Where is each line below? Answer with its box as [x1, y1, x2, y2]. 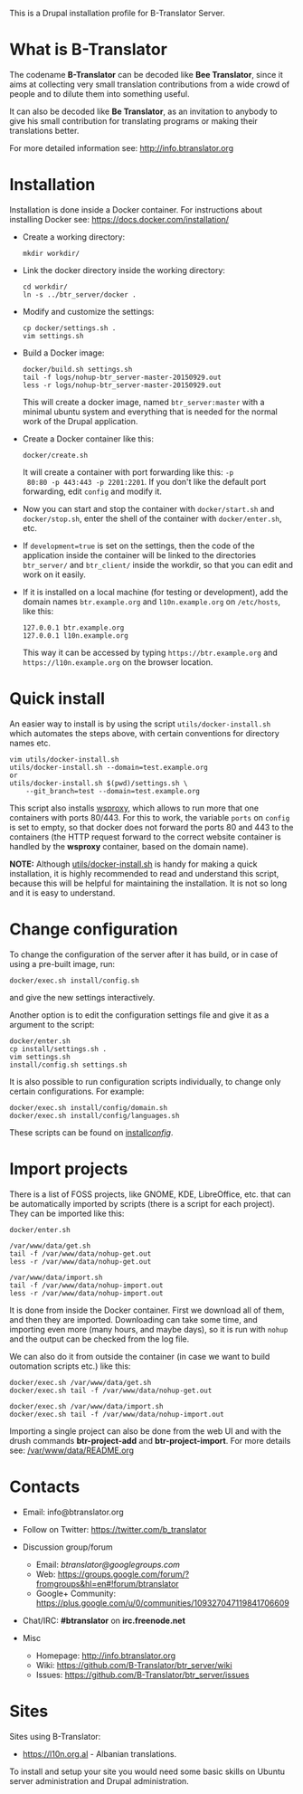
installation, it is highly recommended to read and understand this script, [9, 868, 279, 878]
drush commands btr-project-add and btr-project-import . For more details [9, 1435, 291, 1446]
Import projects [9, 1158, 128, 1179]
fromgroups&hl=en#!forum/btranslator [35, 1578, 179, 1589]
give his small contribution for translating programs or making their [9, 115, 258, 126]
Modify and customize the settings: [22, 306, 155, 317]
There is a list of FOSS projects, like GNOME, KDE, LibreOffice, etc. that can [9, 1189, 291, 1200]
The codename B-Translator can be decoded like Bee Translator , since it [9, 69, 283, 80]
